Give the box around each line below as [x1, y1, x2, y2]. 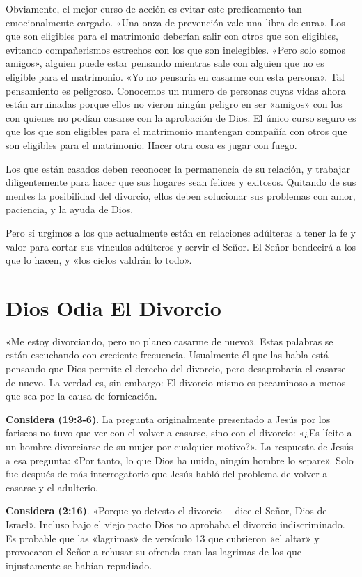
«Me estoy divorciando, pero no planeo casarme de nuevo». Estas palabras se [6, 333, 333, 348]
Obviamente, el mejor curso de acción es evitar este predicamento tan [6, 1, 302, 15]
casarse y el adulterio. [6, 480, 98, 494]
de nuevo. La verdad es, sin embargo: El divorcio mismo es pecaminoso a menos [6, 374, 346, 389]
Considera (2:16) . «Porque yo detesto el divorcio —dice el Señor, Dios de [6, 503, 327, 518]
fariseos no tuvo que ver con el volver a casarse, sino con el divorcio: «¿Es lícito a [6, 425, 352, 440]
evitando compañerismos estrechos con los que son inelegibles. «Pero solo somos [6, 42, 345, 56]
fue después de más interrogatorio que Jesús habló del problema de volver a [6, 466, 328, 481]
